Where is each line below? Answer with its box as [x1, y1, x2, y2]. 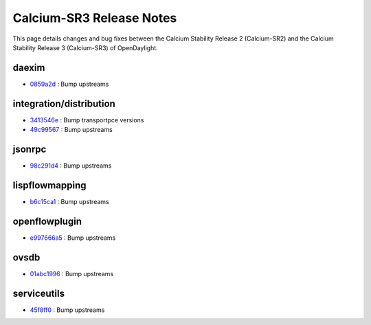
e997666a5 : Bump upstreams [30, 234, 116, 242]
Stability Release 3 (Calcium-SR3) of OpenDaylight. [12, 43, 158, 52]
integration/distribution [12, 98, 116, 109]
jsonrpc [12, 143, 47, 155]
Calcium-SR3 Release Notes [12, 10, 177, 25]
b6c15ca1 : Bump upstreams [30, 197, 109, 205]
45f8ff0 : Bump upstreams [30, 306, 105, 314]
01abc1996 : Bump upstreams [30, 269, 114, 278]
